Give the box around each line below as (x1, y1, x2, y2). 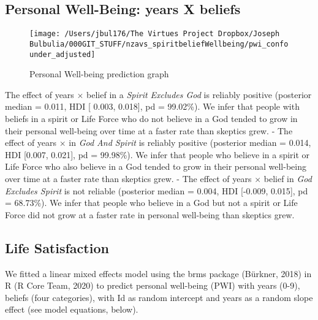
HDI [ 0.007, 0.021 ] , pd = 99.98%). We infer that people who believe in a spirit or (5, 148, 310, 161)
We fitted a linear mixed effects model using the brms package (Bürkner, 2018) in (5, 267, 312, 280)
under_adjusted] (29, 50, 96, 59)
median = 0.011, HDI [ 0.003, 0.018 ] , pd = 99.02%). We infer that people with (5, 100, 300, 113)
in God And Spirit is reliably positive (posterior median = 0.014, (69, 136, 311, 149)
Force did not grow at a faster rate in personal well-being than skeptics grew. (5, 208, 295, 221)
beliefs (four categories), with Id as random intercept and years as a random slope (5, 291, 313, 303)
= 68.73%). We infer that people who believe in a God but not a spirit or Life (5, 196, 298, 209)
